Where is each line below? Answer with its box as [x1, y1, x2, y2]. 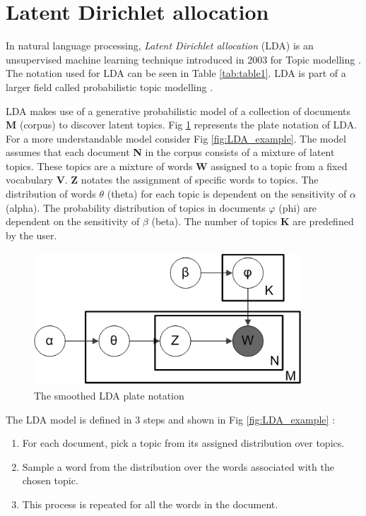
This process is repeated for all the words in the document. [22, 496, 278, 511]
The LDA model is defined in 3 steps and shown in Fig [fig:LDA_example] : [6, 412, 336, 426]
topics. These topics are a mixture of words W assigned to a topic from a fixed [6, 158, 348, 173]
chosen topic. [22, 473, 78, 488]
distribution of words [6, 186, 96, 201]
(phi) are [278, 200, 317, 215]
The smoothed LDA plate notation [34, 388, 184, 402]
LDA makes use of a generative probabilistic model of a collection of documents [6, 103, 351, 118]
